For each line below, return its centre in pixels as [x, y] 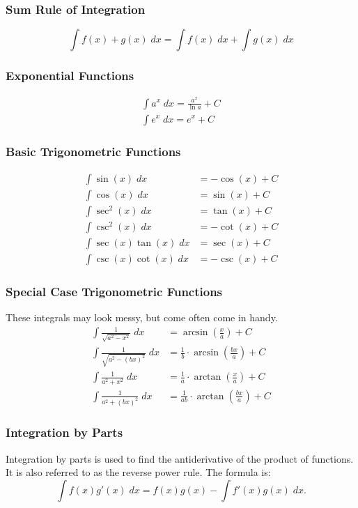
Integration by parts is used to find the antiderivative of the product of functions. [180, 458]
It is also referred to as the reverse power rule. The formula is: [138, 472]
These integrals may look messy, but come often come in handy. [142, 317]
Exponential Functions [70, 76]
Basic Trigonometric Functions [93, 152]
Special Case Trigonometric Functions [114, 292]
